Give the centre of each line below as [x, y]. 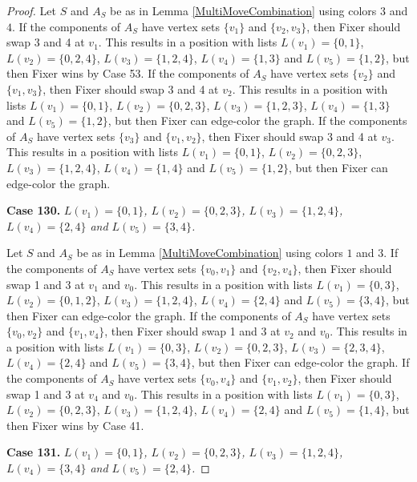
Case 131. [34, 452]
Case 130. [34, 210]
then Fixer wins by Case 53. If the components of [128, 73]
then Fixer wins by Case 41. [75, 425]
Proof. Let [31, 10]
